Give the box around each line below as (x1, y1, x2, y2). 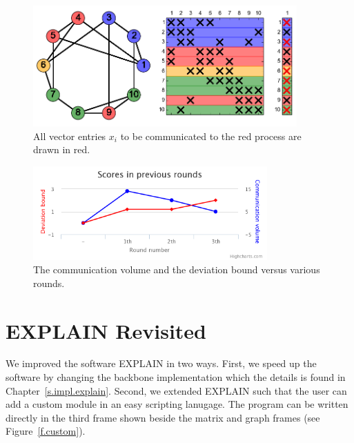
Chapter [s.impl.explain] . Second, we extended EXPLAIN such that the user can (6, 383, 347, 397)
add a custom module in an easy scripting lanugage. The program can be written (6, 397, 348, 411)
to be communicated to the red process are (120, 128, 302, 143)
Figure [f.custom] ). (6, 424, 86, 438)
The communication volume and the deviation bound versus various (33, 262, 320, 277)
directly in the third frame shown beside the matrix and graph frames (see (6, 410, 320, 424)
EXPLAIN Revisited (6, 316, 207, 344)
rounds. (33, 275, 65, 290)
